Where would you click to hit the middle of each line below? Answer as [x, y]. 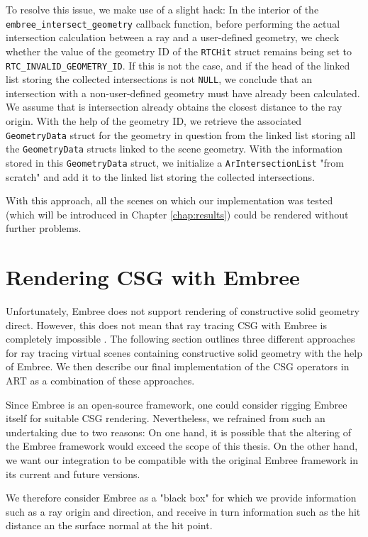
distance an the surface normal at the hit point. [109, 525]
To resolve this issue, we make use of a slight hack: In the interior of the [162, 9]
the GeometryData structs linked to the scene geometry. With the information [174, 149]
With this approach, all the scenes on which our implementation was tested [169, 200]
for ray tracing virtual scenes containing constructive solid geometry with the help [184, 352]
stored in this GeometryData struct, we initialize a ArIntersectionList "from [175, 162]
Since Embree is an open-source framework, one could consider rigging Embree [177, 404]
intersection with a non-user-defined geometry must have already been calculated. [183, 93]
